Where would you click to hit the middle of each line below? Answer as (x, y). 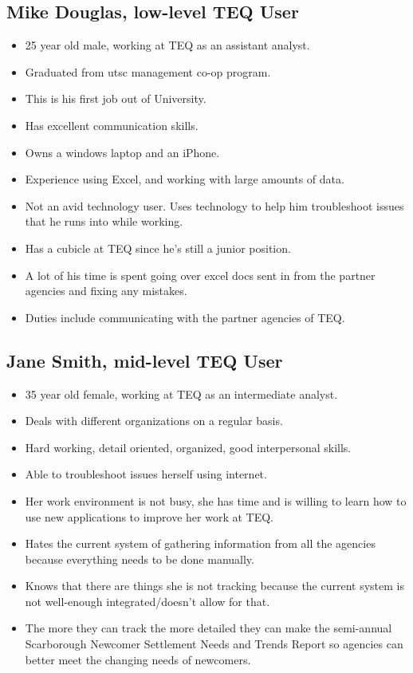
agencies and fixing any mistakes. (106, 291)
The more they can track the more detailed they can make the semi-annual (208, 628)
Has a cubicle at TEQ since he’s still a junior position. (158, 248)
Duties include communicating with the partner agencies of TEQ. (185, 317)
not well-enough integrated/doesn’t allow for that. (147, 601)
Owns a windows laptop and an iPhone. (122, 152)
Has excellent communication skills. (112, 125)
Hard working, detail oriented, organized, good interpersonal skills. (188, 447)
